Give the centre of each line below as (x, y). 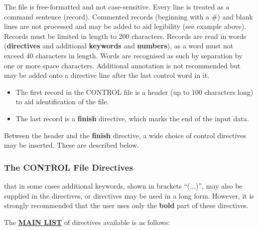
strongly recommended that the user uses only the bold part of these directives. (126, 205)
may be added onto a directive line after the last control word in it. (107, 75)
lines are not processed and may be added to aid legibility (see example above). (125, 26)
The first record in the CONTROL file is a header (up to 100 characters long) (134, 92)
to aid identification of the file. (62, 102)
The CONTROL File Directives (68, 167)
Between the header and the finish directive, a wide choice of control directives (125, 135)
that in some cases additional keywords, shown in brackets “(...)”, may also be (123, 185)
